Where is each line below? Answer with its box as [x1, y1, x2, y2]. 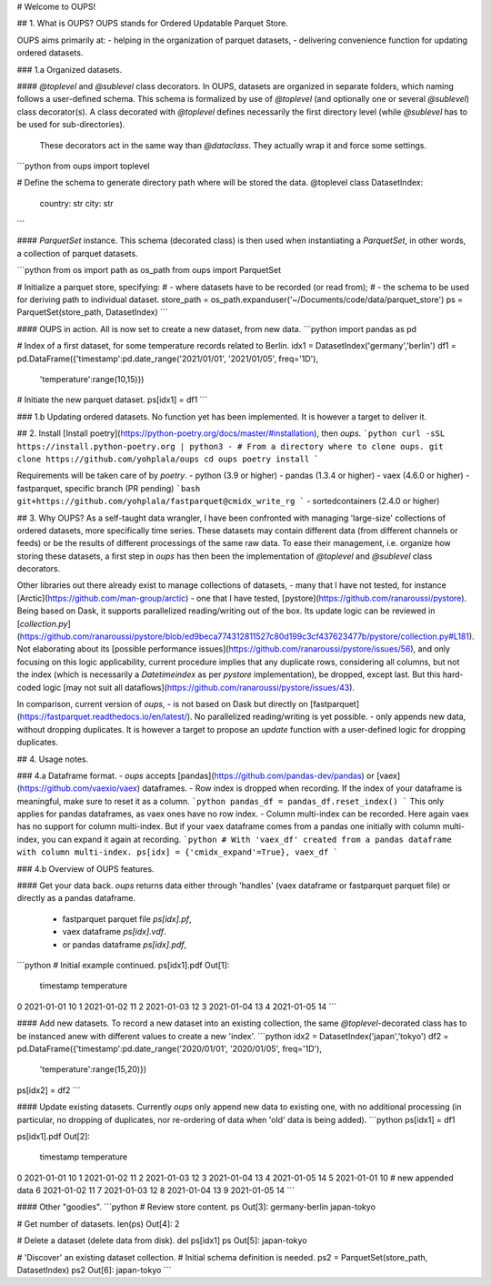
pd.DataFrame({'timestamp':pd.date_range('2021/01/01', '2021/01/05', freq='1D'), [16, 353, 318, 364]
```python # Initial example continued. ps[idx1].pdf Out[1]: [16, 960, 230, 970]
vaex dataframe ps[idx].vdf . [62, 927, 166, 937]
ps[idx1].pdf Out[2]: [16, 1130, 91, 1141]
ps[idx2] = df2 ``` [16, 1084, 81, 1096]
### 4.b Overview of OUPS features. [16, 863, 155, 874]
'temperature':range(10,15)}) [39, 373, 145, 384]
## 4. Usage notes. [16, 754, 89, 765]
